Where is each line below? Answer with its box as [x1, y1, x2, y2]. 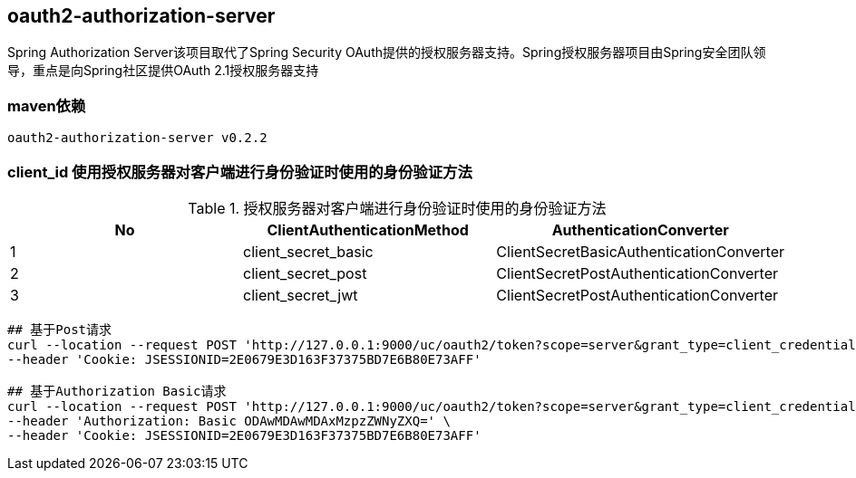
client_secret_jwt [243, 285, 358, 304]
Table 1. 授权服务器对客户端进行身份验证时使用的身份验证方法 [188, 198, 607, 217]
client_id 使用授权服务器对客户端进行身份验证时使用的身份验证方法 [7, 162, 472, 181]
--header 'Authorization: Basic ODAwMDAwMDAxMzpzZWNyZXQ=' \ [7, 413, 451, 428]
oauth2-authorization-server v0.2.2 [7, 130, 267, 146]
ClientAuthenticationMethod [267, 220, 469, 239]
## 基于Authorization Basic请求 [7, 383, 227, 398]
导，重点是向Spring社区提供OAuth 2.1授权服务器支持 [7, 62, 319, 79]
